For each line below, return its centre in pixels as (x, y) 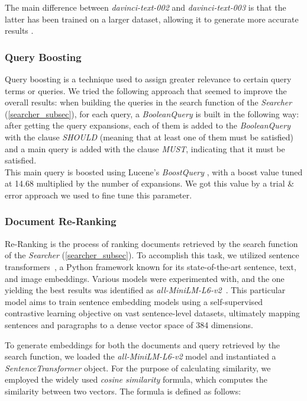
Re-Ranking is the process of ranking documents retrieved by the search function (151, 243)
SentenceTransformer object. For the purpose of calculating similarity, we (138, 368)
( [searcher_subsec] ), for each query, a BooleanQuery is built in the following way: (152, 113)
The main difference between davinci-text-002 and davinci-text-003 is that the (146, 7)
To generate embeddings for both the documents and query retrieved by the (143, 344)
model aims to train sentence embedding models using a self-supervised (134, 301)
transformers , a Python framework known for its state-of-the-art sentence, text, (151, 266)
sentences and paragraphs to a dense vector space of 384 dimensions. (129, 324)
